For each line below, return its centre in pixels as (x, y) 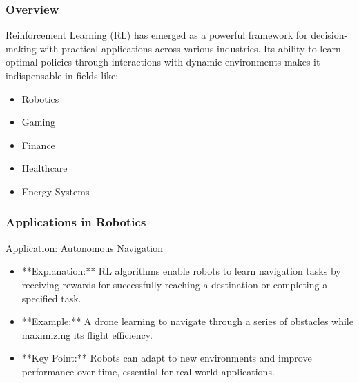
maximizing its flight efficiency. (87, 334)
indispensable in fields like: (62, 75)
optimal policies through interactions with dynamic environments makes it (163, 62)
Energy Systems (56, 191)
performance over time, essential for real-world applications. (148, 371)
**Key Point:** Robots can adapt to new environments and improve (167, 358)
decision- (329, 35)
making (21, 48)
